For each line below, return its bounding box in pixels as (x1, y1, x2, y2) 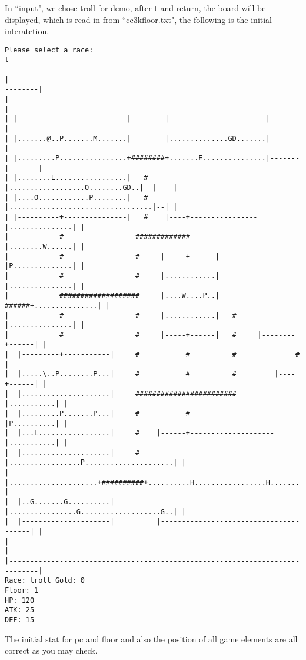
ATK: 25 (5, 606, 35, 615)
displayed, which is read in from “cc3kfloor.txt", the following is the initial (5, 13, 272, 25)
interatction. (5, 25, 49, 37)
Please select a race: (5, 45, 94, 54)
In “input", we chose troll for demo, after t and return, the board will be (5, 2, 266, 14)
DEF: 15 (5, 615, 35, 624)
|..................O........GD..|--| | (5, 183, 178, 192)
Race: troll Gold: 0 (5, 576, 85, 585)
